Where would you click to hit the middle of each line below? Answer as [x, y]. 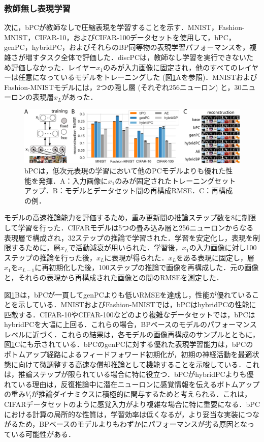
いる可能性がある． [43, 434]
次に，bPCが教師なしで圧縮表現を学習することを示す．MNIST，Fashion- [124, 27]
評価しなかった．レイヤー [54, 67]
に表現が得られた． [136, 257]
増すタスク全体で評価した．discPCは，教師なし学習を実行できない [136, 57]
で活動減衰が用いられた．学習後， [125, 247]
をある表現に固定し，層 [215, 257]
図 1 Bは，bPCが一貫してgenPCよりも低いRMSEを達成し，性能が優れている [128, 294]
